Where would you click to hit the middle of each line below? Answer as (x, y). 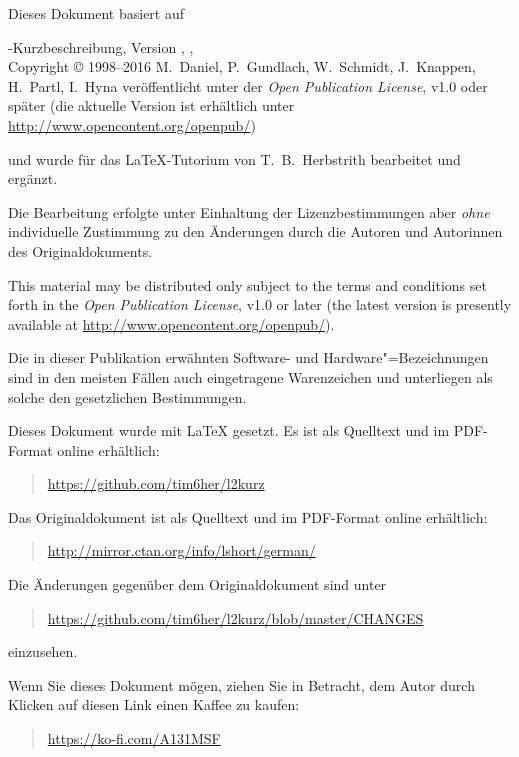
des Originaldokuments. (80, 250)
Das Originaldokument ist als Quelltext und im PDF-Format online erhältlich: (248, 516)
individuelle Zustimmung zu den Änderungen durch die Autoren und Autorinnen (255, 231)
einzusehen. (43, 651)
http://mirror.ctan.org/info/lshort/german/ (181, 550)
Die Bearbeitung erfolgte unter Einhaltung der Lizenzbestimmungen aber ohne (249, 211)
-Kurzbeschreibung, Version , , (101, 46)
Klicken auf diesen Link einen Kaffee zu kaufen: (154, 704)
